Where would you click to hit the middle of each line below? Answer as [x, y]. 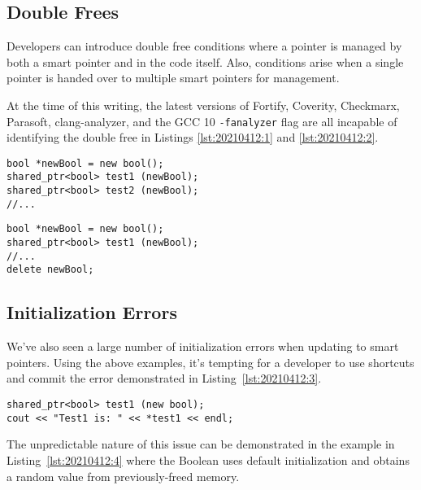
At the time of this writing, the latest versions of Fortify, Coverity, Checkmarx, [203, 105]
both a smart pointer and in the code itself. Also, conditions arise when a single [205, 61]
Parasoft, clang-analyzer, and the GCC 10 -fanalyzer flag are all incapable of [202, 121]
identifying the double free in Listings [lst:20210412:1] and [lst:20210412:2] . [193, 137]
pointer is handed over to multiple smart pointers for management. [173, 78]
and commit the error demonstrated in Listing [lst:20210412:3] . [164, 378]
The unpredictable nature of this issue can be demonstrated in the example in [201, 444]
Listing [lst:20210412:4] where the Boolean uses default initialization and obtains [208, 459]
